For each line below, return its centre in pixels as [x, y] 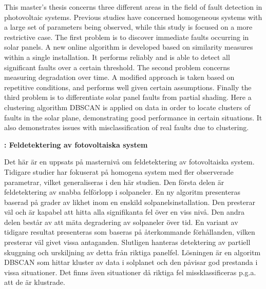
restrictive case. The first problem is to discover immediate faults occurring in [127, 37]
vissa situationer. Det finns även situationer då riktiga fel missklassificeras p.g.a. [130, 272]
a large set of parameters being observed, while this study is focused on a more [128, 27]
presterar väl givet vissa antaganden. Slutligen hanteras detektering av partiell [127, 242]
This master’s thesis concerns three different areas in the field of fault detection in [133, 7]
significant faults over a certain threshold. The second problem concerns [117, 67]
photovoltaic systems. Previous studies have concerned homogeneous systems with [133, 17]
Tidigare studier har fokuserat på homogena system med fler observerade [119, 171]
